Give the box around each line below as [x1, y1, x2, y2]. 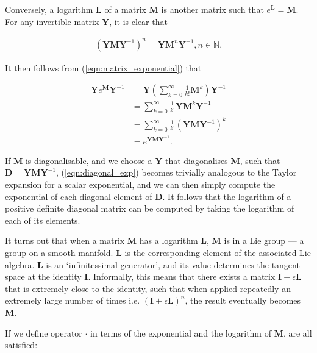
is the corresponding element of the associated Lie [124, 246, 311, 259]
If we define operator [5, 326, 82, 339]
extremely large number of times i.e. [5, 294, 140, 307]
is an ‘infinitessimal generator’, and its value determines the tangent [46, 258, 300, 271]
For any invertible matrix [5, 15, 99, 27]
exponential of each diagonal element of [5, 190, 152, 202]
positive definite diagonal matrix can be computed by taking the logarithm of [5, 202, 294, 215]
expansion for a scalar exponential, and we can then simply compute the [5, 178, 276, 191]
